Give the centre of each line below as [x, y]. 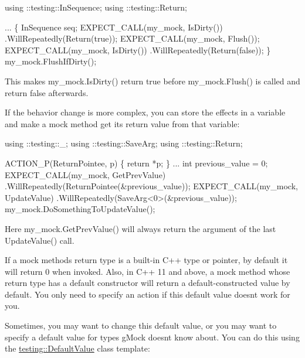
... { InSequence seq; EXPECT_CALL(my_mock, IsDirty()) [114, 27]
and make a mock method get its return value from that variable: [122, 123]
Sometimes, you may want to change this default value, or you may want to [141, 325]
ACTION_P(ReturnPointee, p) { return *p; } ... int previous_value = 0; [136, 163]
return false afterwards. [47, 92]
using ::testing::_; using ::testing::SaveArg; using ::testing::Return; [124, 143]
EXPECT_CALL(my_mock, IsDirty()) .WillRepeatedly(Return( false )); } [138, 50]
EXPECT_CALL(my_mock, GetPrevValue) [85, 174]
